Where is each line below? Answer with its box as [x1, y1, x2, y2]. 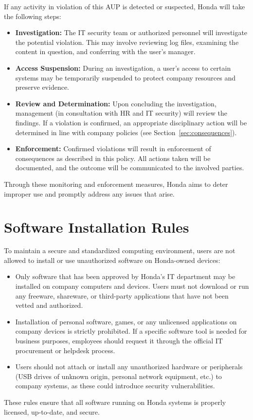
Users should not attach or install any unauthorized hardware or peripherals [15, 361, 243, 372]
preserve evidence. [15, 82, 69, 92]
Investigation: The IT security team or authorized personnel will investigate [15, 27, 248, 38]
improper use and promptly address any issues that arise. [4, 188, 175, 199]
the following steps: [4, 11, 61, 21]
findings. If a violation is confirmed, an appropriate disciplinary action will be [15, 117, 247, 127]
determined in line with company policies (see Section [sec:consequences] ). [15, 127, 237, 137]
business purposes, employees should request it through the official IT [15, 335, 223, 345]
